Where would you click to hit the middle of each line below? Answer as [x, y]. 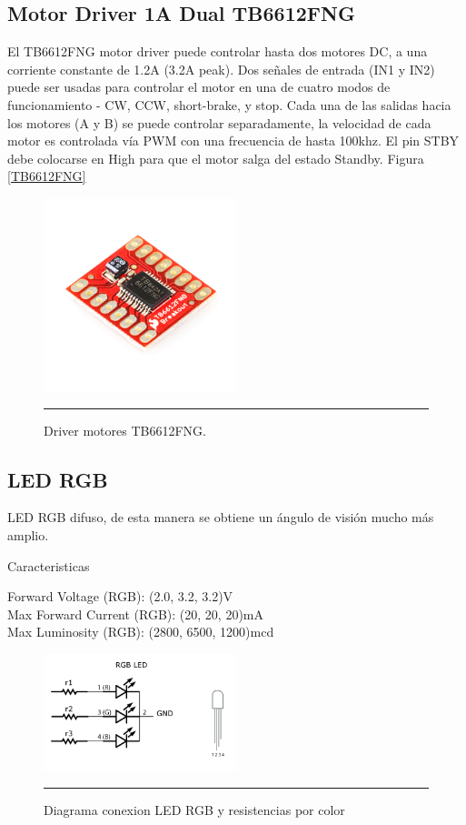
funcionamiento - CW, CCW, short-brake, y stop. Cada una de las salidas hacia [229, 104]
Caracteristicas [49, 565]
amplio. [28, 534]
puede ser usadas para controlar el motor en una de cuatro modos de [199, 87]
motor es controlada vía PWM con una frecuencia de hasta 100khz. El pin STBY [233, 141]
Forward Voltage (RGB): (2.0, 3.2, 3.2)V [120, 596]
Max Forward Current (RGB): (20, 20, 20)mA [136, 614]
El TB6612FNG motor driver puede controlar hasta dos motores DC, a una [218, 51]
